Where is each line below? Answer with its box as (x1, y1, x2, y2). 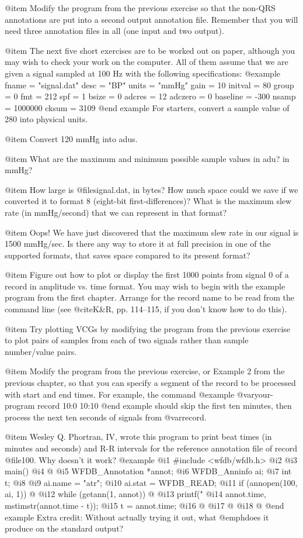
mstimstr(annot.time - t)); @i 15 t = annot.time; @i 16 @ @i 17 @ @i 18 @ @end (5, 499, 284, 511)
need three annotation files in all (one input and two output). (5, 25, 224, 37)
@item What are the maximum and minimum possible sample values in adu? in (5, 152, 290, 164)
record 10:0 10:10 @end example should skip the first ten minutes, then (37, 399, 292, 412)
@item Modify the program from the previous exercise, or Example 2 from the (5, 365, 285, 377)
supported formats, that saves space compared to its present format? (5, 249, 250, 261)
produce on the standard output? (5, 522, 124, 534)
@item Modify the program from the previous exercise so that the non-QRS (5, 2, 276, 13)
